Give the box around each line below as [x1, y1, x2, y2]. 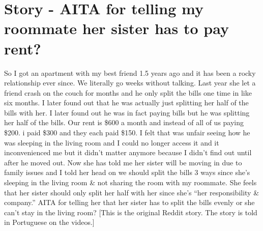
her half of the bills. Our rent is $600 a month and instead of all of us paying [4, 117, 244, 128]
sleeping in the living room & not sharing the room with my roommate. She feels [4, 177, 257, 188]
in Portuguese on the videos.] [4, 217, 95, 227]
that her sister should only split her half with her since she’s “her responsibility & [4, 187, 259, 197]
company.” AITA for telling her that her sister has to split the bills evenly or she [4, 197, 255, 208]
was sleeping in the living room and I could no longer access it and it [4, 137, 219, 148]
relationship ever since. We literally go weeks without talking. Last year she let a [4, 77, 256, 88]
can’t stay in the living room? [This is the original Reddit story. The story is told [4, 207, 257, 217]
